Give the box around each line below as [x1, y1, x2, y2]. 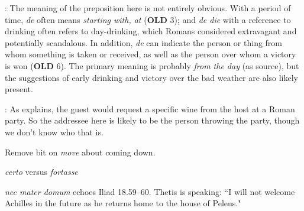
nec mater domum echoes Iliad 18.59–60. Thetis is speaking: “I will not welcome [5, 185, 295, 197]
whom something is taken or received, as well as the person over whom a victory [5, 48, 296, 60]
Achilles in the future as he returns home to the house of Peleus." [5, 197, 241, 209]
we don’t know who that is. [5, 125, 104, 138]
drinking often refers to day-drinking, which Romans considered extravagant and [5, 25, 297, 37]
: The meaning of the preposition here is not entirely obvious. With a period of [5, 2, 291, 14]
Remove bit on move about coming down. [5, 145, 156, 158]
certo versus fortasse [5, 165, 78, 178]
